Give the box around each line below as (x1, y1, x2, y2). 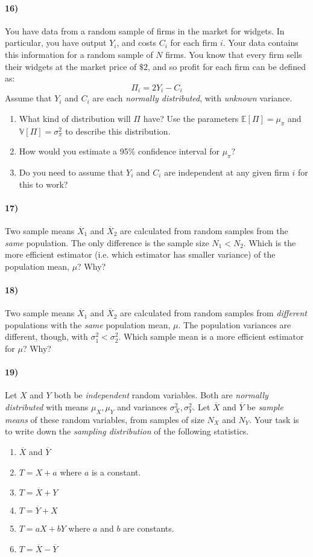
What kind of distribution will (19, 112, 131, 124)
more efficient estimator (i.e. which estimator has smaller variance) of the (5, 248, 276, 261)
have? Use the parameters (143, 112, 239, 124)
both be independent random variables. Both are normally (54, 389, 268, 401)
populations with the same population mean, (5, 318, 171, 331)
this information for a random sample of (5, 48, 153, 60)
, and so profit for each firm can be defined (148, 60, 306, 72)
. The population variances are (178, 318, 291, 331)
